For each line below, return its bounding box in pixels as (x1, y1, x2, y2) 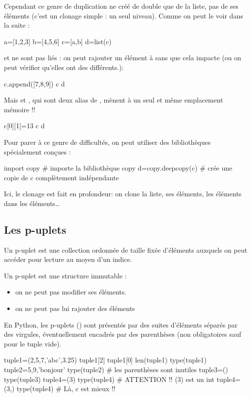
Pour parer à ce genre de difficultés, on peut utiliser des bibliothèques (4, 137, 211, 147)
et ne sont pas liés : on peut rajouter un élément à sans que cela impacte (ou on (4, 52, 241, 63)
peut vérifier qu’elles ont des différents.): (4, 62, 124, 72)
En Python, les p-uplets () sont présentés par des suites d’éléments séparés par (4, 319, 238, 329)
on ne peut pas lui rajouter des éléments (15, 303, 135, 313)
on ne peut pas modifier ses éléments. (15, 287, 127, 297)
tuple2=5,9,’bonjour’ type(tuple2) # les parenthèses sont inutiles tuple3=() (4, 364, 228, 375)
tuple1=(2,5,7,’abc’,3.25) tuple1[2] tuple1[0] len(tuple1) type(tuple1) (4, 355, 207, 365)
